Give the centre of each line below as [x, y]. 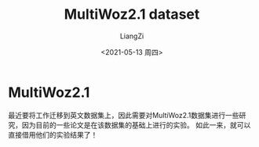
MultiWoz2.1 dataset [132, 14]
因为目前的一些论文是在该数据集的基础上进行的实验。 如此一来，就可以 [136, 125]
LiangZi [132, 36]
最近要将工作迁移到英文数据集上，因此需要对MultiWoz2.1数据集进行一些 [124, 115]
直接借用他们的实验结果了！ [53, 134]
